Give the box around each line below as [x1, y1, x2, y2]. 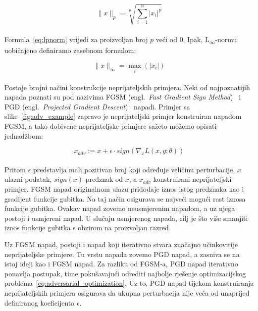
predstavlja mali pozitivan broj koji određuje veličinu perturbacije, [33, 164, 235, 174]
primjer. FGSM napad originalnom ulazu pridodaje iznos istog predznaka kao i [4, 184, 244, 194]
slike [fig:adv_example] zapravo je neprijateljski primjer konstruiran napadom [4, 111, 242, 121]
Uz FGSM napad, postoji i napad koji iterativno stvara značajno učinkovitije [4, 239, 238, 249]
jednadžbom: [4, 130, 43, 141]
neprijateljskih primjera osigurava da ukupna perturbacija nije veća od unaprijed [4, 287, 250, 298]
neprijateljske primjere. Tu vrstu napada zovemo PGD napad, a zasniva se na [4, 249, 240, 259]
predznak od [85, 174, 123, 184]
